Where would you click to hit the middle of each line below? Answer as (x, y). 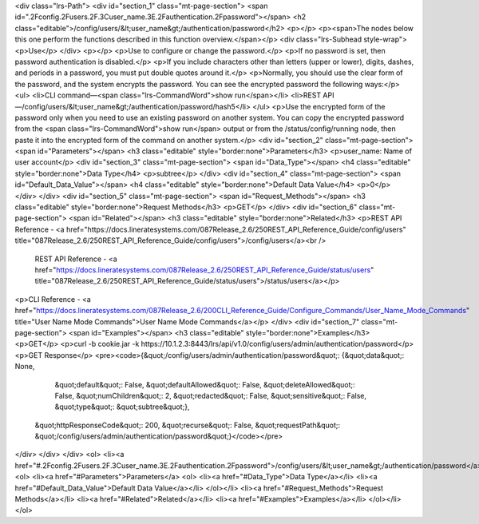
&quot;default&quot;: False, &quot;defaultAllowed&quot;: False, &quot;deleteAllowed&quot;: (205, 384)
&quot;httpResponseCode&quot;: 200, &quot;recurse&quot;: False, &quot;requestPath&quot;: (188, 425)
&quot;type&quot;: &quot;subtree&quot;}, (122, 407)
